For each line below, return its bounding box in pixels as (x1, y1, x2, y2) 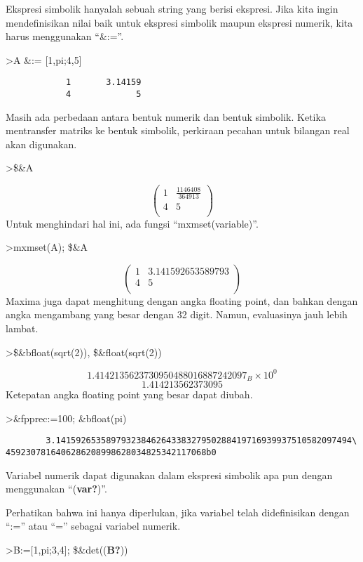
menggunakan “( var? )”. (6, 481, 107, 496)
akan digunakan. (6, 136, 77, 151)
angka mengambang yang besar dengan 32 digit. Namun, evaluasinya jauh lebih (6, 307, 348, 322)
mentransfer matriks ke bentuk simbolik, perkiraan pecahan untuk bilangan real (6, 123, 350, 138)
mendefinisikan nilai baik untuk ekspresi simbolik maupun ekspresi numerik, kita (6, 15, 353, 30)
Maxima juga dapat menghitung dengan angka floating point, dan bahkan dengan (6, 293, 358, 308)
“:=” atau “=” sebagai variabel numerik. (6, 518, 181, 533)
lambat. (6, 320, 39, 335)
